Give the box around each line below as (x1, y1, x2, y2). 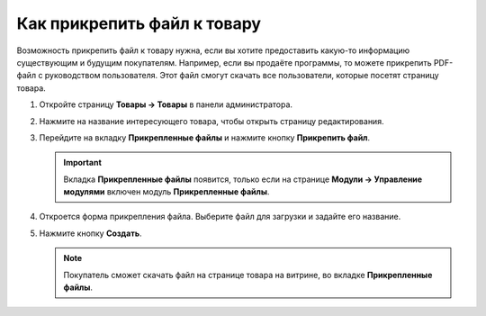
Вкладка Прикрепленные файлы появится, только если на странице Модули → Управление (63, 174, 423, 185)
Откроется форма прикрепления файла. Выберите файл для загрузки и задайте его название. (39, 212, 401, 222)
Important (63, 158, 103, 168)
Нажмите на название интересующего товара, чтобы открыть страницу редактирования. (39, 115, 384, 126)
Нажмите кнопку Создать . (39, 228, 143, 239)
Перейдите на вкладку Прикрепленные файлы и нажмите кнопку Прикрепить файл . (39, 131, 371, 143)
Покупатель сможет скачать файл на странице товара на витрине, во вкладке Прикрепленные (63, 269, 433, 280)
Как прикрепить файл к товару (16, 14, 261, 33)
